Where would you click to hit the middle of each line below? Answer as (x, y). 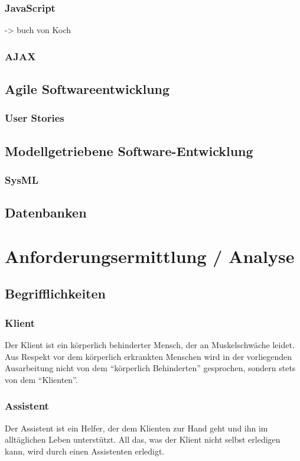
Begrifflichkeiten (55, 293)
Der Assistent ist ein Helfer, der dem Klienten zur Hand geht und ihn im (136, 428)
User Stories (35, 118)
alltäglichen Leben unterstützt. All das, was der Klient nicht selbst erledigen (143, 439)
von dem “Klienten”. (41, 379)
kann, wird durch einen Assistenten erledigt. (85, 451)
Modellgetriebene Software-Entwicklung (129, 150)
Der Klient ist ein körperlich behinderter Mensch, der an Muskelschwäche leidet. (150, 345)
